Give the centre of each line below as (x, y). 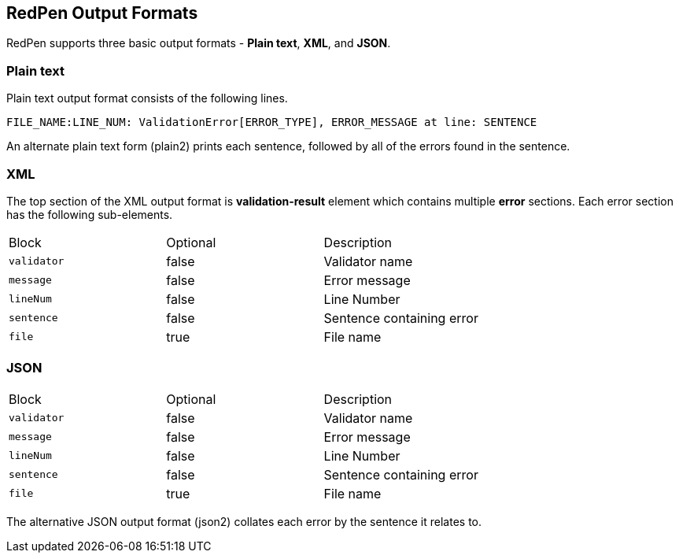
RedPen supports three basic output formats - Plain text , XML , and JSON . (199, 43)
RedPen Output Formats (102, 13)
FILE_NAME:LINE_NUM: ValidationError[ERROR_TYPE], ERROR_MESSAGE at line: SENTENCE (272, 122)
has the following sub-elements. (90, 214)
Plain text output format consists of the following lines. (147, 98)
